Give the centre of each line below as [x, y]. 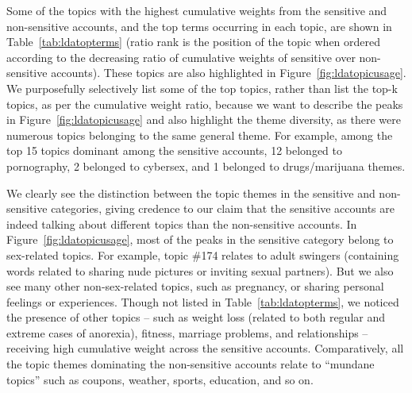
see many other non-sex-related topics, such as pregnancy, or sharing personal [195, 286]
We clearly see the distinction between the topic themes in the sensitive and [191, 193]
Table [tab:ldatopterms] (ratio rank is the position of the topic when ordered [194, 42]
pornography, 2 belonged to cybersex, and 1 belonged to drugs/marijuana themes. [206, 166]
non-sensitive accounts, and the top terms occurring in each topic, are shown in [199, 26]
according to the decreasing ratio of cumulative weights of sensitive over [181, 57]
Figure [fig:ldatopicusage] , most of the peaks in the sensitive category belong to [200, 239]
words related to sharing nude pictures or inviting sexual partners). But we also [200, 270]
